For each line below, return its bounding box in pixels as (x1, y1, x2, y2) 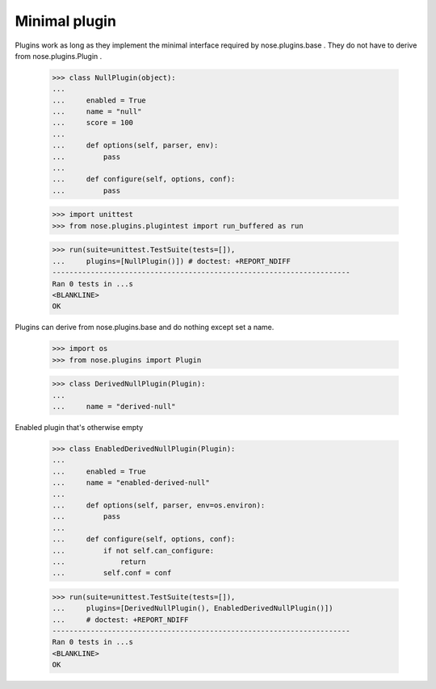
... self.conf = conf (52, 569, 172, 578)
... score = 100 (52, 118, 133, 127)
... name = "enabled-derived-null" (52, 478, 210, 487)
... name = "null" (52, 107, 142, 116)
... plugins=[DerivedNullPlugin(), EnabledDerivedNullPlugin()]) (52, 603, 333, 613)
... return (52, 557, 147, 566)
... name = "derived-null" (52, 402, 177, 411)
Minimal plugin (15, 12, 117, 30)
